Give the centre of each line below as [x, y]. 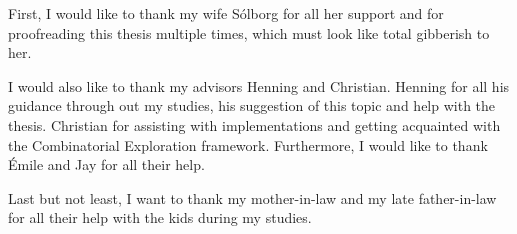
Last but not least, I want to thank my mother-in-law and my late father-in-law [252, 197]
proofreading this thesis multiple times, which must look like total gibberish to [249, 32]
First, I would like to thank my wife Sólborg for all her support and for [226, 13]
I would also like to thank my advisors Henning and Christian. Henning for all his [259, 85]
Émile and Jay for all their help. [106, 164]
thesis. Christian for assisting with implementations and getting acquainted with [254, 124]
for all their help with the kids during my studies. [160, 217]
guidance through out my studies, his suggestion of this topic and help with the [252, 105]
